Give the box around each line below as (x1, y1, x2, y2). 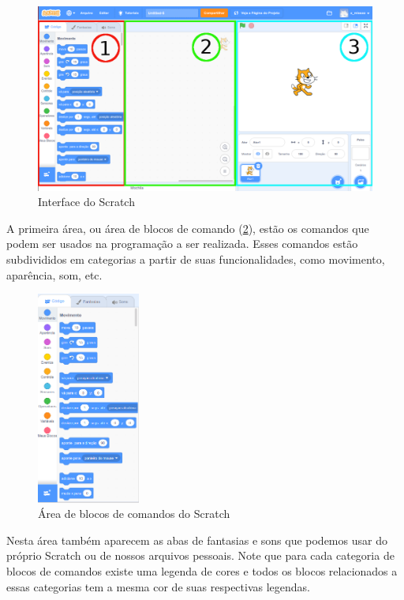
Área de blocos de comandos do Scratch (38, 505, 230, 522)
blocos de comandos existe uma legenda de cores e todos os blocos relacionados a (6, 563, 398, 579)
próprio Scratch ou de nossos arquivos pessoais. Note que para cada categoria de (6, 547, 395, 564)
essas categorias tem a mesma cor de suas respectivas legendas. (6, 578, 310, 594)
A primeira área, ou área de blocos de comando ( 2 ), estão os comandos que (6, 219, 369, 236)
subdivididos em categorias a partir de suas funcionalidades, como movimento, (6, 250, 385, 267)
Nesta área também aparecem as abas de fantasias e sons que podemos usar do (6, 531, 387, 548)
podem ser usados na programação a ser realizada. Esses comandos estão (6, 235, 358, 252)
